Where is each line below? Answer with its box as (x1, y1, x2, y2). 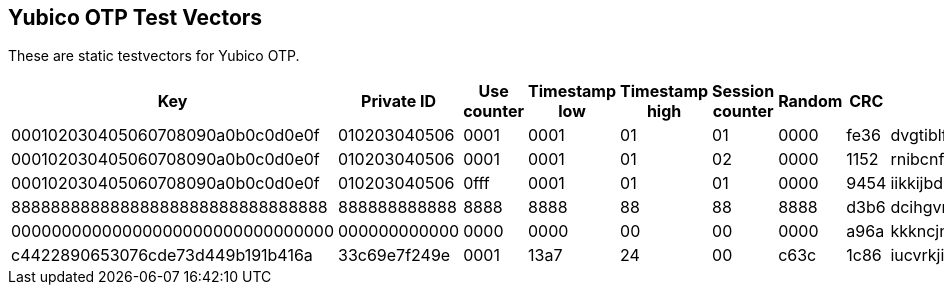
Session (712, 81, 775, 102)
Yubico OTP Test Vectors (8, 5, 263, 30)
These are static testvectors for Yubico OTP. (8, 47, 300, 65)
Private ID (361, 91, 437, 112)
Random (778, 91, 843, 112)
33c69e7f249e (338, 245, 451, 266)
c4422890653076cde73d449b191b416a (11, 245, 313, 266)
